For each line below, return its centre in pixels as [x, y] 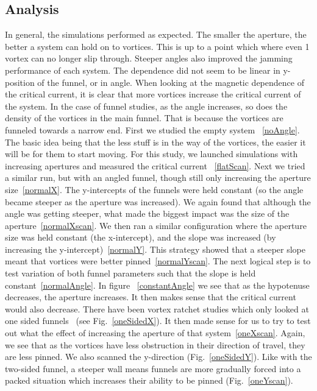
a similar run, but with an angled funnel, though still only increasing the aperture [158, 178]
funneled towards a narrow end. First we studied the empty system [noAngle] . [152, 129]
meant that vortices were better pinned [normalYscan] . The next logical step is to [158, 261]
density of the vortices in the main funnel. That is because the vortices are [144, 118]
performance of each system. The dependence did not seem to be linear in [143, 70]
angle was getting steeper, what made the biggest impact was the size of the [147, 213]
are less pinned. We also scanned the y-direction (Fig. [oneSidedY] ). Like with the [158, 357]
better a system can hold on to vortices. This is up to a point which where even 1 [157, 46]
